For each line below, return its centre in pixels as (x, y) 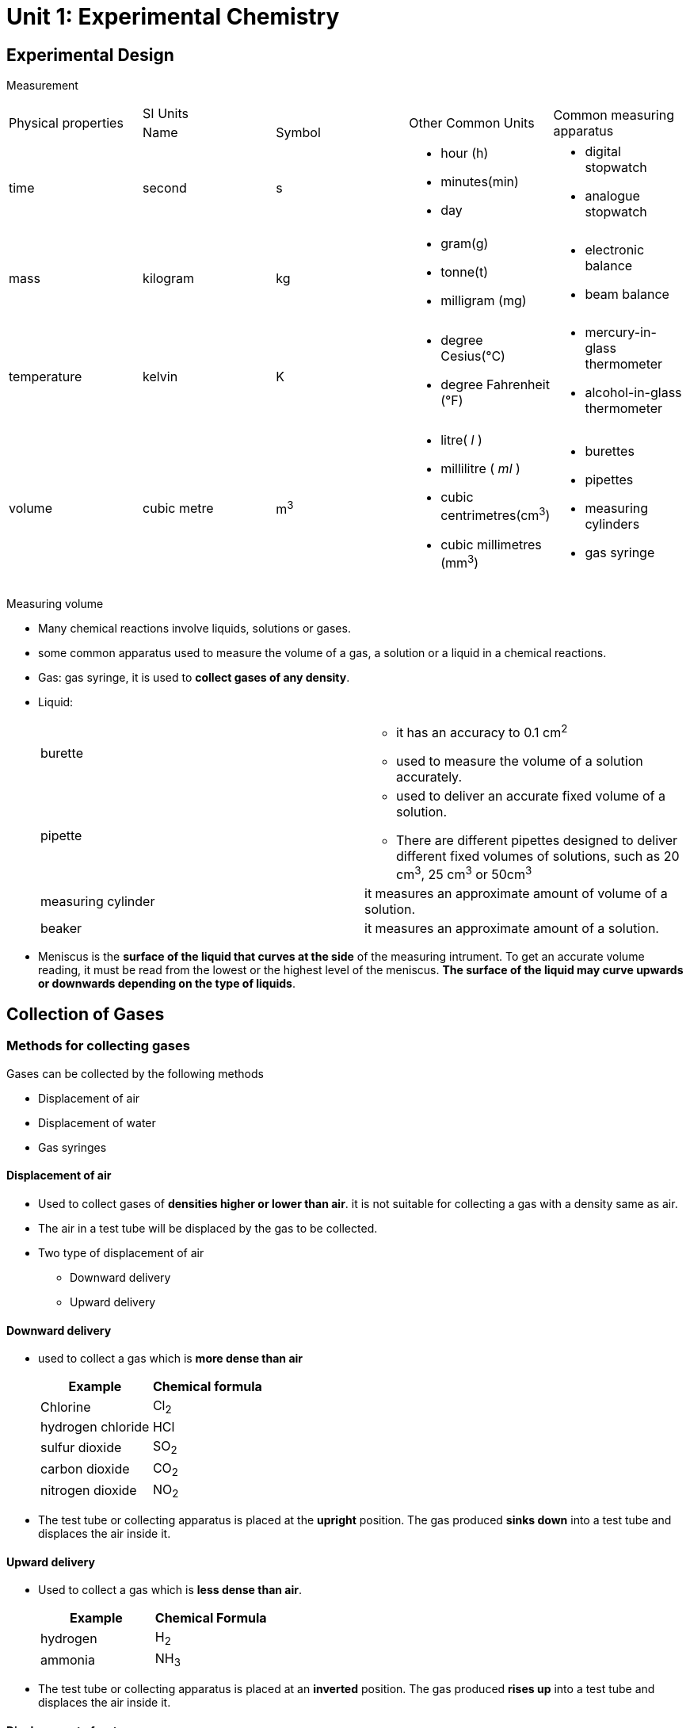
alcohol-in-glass (633, 393)
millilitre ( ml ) (480, 469)
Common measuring (614, 115)
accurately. (429, 777)
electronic (615, 250)
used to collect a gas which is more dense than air (171, 1359)
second (165, 188)
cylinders (612, 524)
